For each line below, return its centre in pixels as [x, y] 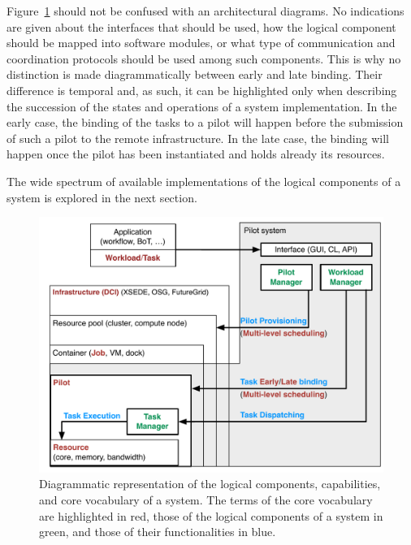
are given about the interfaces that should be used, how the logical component [201, 26]
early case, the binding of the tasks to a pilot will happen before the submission [205, 122]
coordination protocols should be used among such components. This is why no [204, 58]
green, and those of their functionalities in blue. [158, 532]
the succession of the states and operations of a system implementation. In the [202, 106]
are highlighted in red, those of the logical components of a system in [211, 515]
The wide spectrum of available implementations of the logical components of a [204, 181]
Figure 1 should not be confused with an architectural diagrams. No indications [205, 11]
